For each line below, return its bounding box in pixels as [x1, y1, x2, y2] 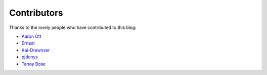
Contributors [9, 7, 64, 18]
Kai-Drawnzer [21, 47, 50, 53]
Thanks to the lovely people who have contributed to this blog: [9, 25, 136, 30]
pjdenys [21, 54, 38, 60]
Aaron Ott [21, 33, 42, 39]
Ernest [21, 40, 35, 46]
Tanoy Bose [21, 61, 46, 67]
